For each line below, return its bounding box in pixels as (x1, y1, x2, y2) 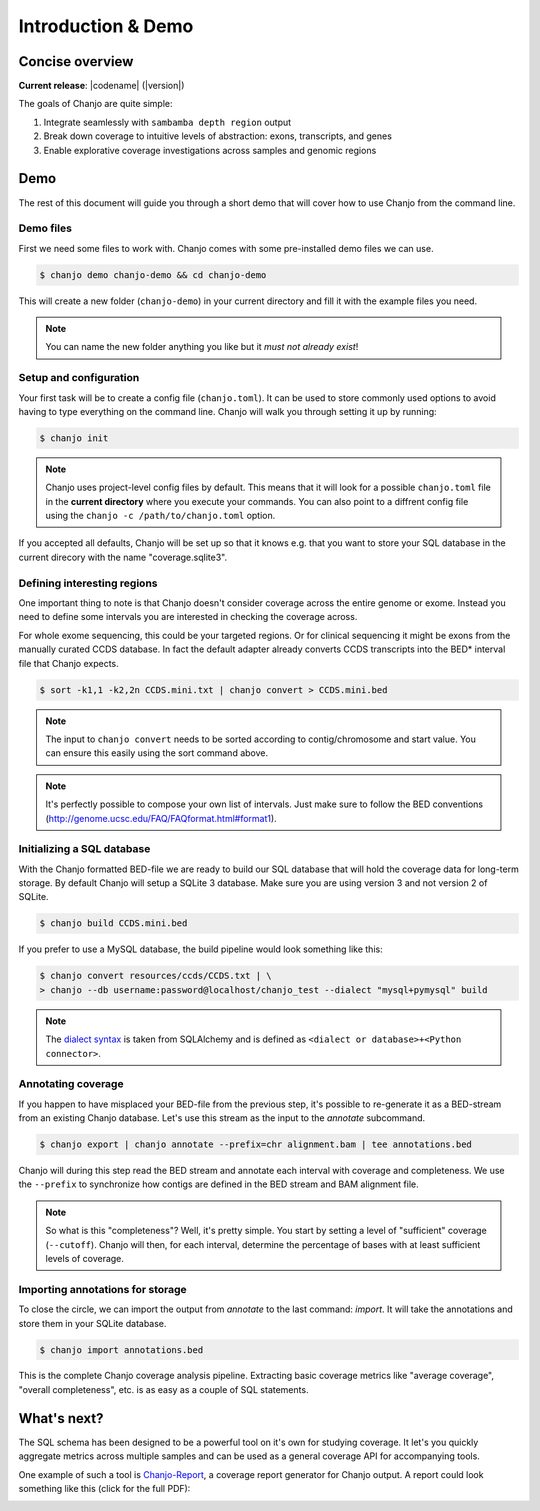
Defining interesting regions (18, 576, 158, 590)
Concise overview (18, 53, 134, 70)
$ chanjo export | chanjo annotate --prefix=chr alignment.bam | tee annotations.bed (39, 1139, 472, 1150)
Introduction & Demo (18, 15, 194, 37)
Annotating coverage (18, 1077, 124, 1091)
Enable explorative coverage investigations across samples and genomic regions (43, 144, 377, 156)
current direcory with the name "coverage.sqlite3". (18, 551, 228, 563)
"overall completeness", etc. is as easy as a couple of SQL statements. (18, 1383, 309, 1395)
